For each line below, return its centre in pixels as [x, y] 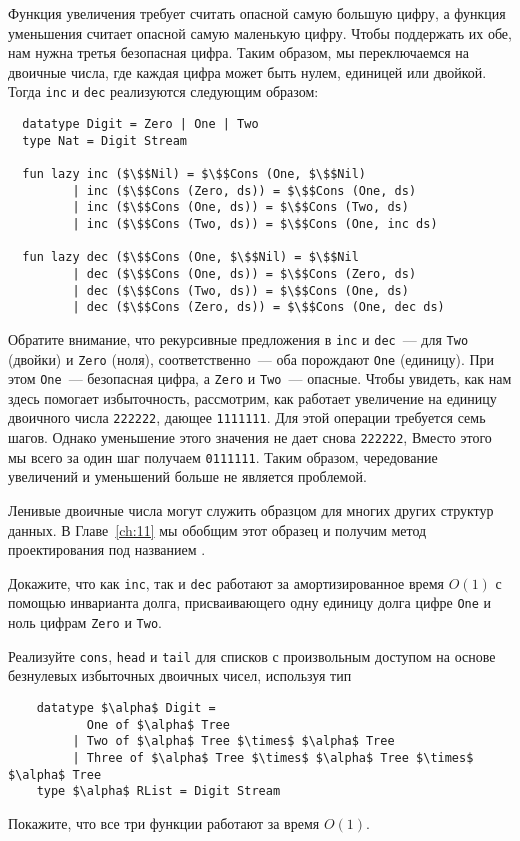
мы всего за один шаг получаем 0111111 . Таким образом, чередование [223, 456]
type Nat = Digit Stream [104, 140]
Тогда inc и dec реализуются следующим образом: [163, 91]
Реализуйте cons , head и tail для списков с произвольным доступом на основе [252, 655]
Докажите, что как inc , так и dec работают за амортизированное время [226, 582]
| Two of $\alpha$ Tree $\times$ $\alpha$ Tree [233, 741]
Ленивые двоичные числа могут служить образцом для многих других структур [251, 510]
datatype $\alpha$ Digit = [126, 708]
